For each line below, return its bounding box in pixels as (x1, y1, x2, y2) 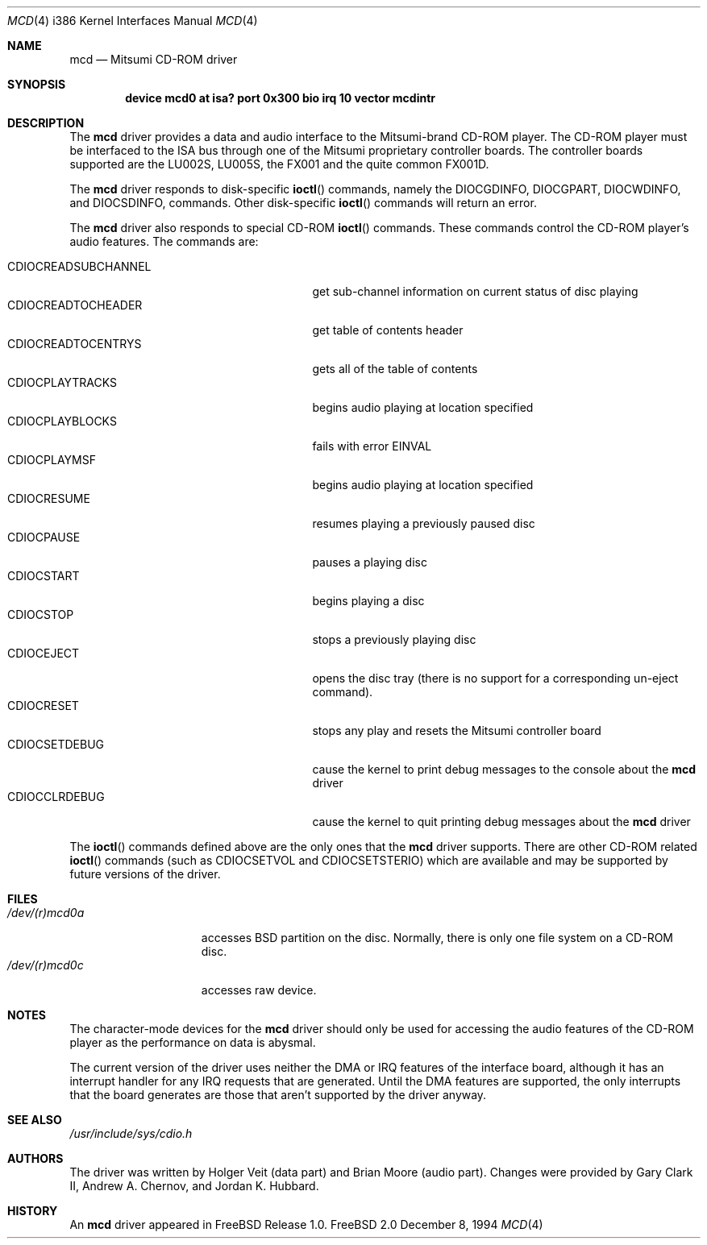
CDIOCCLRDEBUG (7, 790, 105, 803)
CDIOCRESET (7, 699, 79, 712)
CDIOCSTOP (7, 608, 74, 621)
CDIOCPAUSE (7, 530, 81, 544)
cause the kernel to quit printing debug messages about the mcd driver (312, 815, 691, 828)
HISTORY (7, 1204, 58, 1218)
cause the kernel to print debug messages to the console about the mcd (312, 762, 697, 776)
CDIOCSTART (7, 569, 80, 583)
